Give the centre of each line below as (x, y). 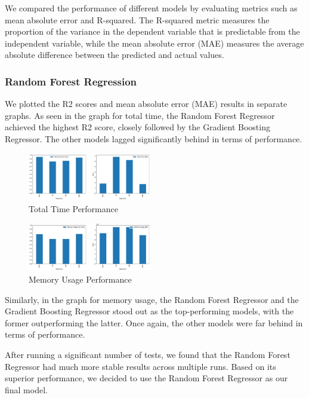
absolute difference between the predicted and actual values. (115, 55)
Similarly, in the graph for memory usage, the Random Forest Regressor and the (152, 299)
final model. (26, 389)
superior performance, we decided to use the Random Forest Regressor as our (146, 378)
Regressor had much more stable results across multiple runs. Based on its (140, 366)
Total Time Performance (73, 208)
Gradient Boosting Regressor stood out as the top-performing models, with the (149, 311)
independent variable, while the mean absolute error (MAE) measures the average (154, 43)
